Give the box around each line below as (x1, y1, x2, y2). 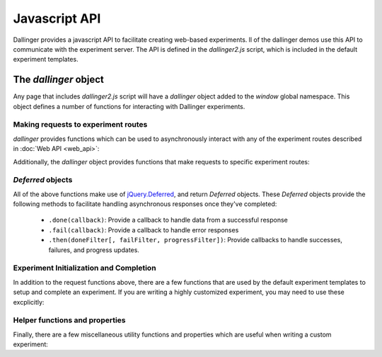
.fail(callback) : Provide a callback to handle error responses (48, 225, 239, 234)
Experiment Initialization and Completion (13, 263, 156, 273)
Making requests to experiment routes (13, 120, 148, 130)
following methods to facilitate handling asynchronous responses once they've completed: (13, 200, 277, 208)
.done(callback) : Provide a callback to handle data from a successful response (48, 216, 288, 225)
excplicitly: (13, 297, 45, 306)
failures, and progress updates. (48, 245, 139, 254)
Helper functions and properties (13, 315, 127, 325)
